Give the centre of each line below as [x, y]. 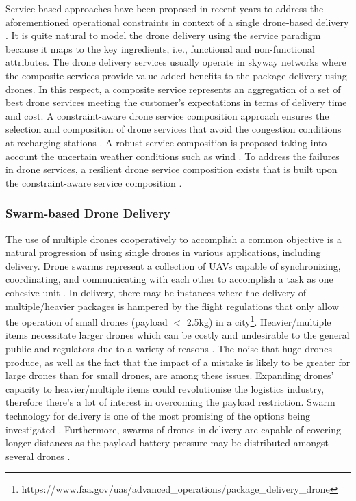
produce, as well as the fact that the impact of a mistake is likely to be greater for [178, 362]
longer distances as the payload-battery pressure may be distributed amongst [167, 442]
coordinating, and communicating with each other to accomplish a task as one [169, 279]
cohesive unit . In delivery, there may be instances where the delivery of [156, 292]
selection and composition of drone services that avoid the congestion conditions [174, 129]
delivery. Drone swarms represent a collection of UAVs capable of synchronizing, [173, 265]
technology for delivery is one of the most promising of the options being [158, 415]
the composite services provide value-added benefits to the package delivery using [176, 75]
